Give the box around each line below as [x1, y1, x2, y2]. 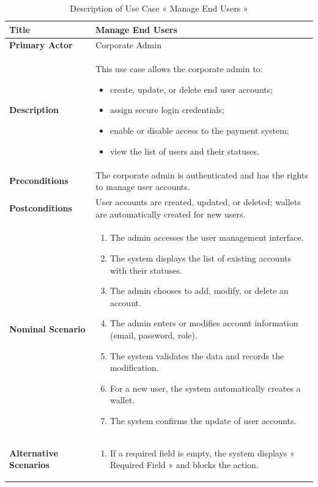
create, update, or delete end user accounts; [109, 82, 273, 95]
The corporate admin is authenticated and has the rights [95, 168, 308, 181]
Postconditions [9, 201, 72, 214]
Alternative [9, 446, 58, 459]
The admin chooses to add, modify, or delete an [109, 284, 289, 297]
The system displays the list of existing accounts [109, 251, 291, 264]
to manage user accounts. [95, 180, 190, 193]
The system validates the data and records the [109, 349, 284, 362]
